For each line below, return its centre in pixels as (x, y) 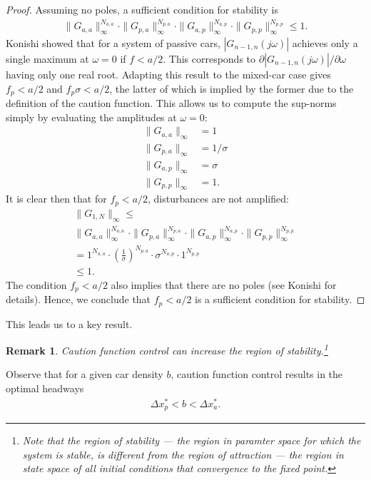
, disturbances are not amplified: (218, 199)
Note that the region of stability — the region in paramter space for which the (192, 440)
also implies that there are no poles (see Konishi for (224, 284)
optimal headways (45, 388)
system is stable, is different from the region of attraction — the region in (183, 454)
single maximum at (47, 58)
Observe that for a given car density (85, 374)
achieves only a (325, 42)
